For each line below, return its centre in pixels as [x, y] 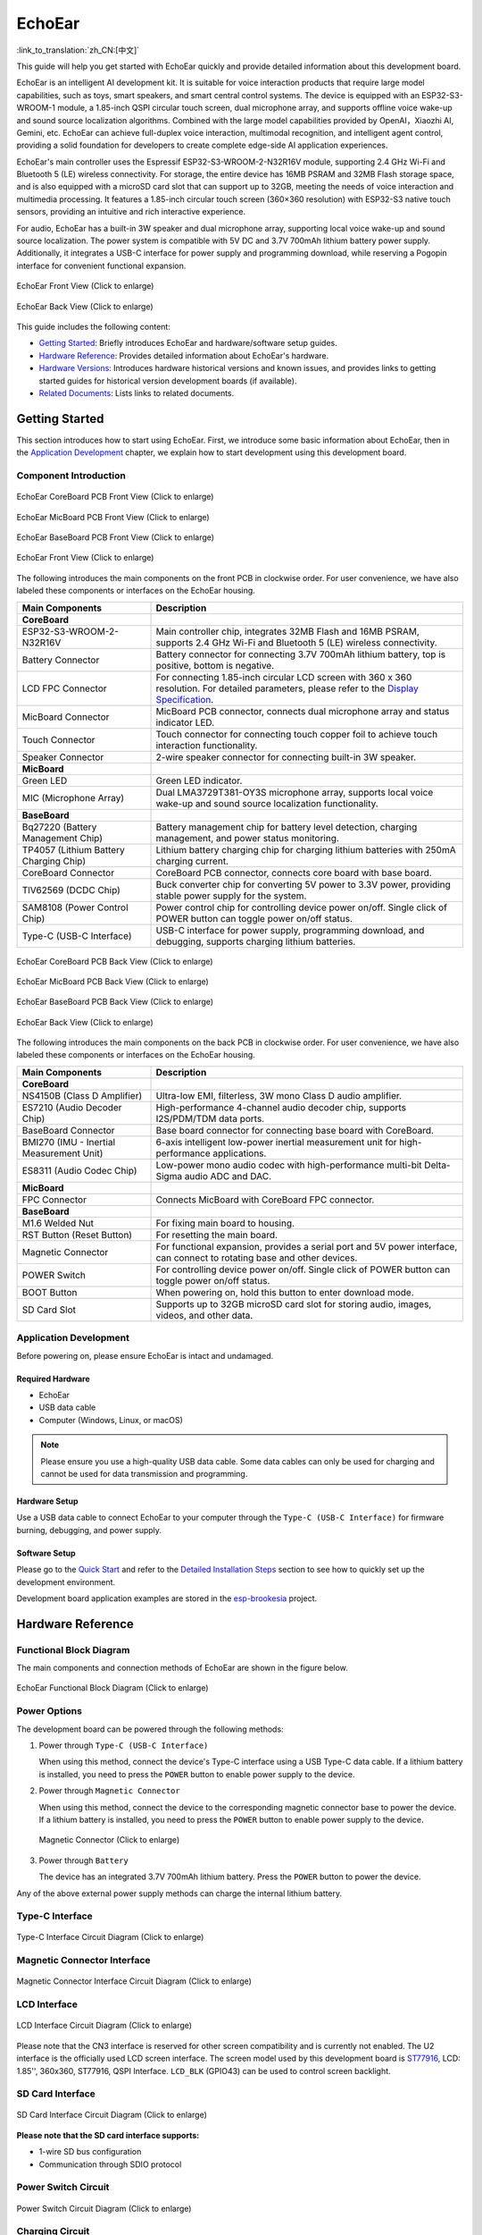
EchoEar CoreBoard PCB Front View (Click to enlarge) [115, 497]
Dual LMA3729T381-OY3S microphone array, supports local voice [295, 792]
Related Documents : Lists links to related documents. [137, 392]
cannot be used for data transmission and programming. [144, 1473]
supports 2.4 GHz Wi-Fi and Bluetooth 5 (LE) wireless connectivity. [296, 642]
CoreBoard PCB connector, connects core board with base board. [294, 873]
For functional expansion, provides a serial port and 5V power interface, [307, 1246]
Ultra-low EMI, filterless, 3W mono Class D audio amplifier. [278, 1095]
